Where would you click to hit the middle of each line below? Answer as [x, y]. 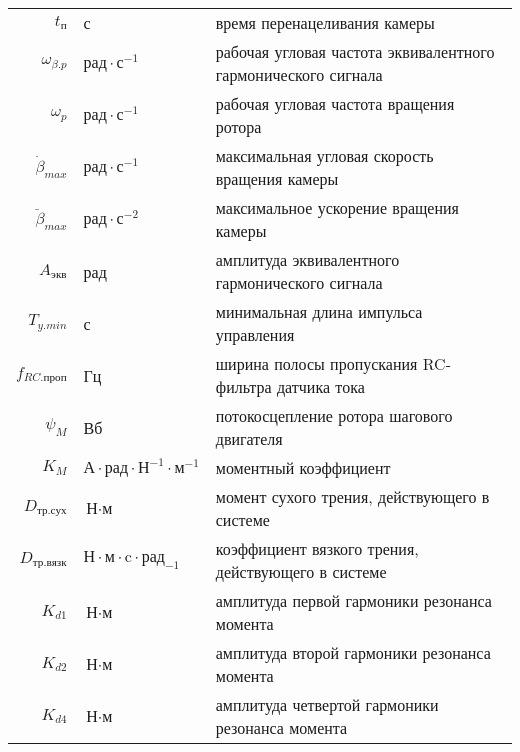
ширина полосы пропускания [316, 363]
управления [255, 334]
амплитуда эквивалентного [307, 259]
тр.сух [51, 511]
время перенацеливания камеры [325, 22]
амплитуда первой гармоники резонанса [353, 600]
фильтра [243, 386]
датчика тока [320, 386]
